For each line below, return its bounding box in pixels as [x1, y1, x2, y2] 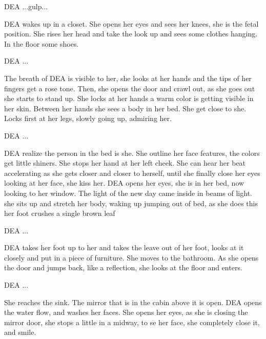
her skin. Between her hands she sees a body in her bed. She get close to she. [4, 103, 247, 113]
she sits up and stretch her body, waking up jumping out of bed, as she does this [4, 197, 258, 208]
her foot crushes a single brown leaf [4, 208, 115, 218]
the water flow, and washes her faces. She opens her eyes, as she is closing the [4, 307, 248, 317]
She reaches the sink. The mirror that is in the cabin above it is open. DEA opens [4, 296, 262, 307]
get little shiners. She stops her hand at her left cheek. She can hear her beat [4, 157, 246, 168]
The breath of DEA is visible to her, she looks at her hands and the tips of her [4, 72, 252, 83]
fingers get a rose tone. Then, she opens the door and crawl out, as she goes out [4, 83, 255, 93]
